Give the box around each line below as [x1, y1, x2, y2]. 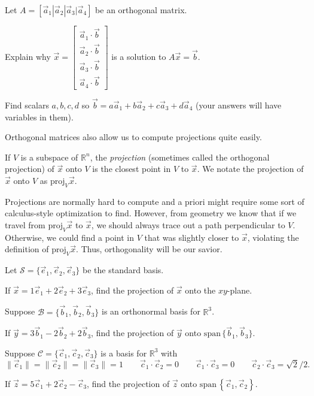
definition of [5, 243, 49, 255]
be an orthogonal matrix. [95, 4, 187, 16]
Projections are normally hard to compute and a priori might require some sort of [5, 195, 304, 207]
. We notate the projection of [197, 162, 304, 175]
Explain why [5, 50, 51, 62]
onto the [185, 283, 216, 296]
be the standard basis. [83, 264, 164, 276]
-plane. [227, 283, 252, 296]
